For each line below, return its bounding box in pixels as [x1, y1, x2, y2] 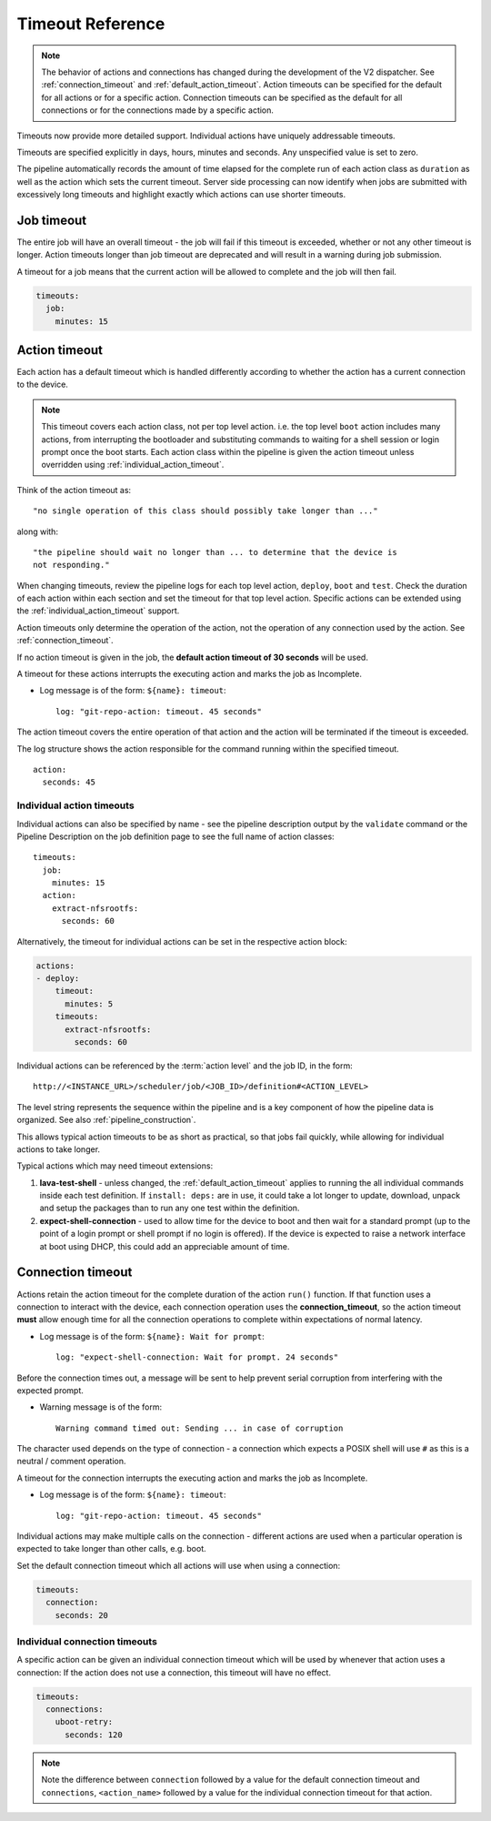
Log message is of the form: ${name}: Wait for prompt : [39, 1330, 266, 1341]
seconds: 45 [42, 777, 95, 787]
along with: [16, 526, 59, 537]
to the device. [16, 379, 68, 390]
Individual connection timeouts [16, 1634, 158, 1647]
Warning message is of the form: [39, 1401, 163, 1412]
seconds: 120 [65, 1729, 123, 1740]
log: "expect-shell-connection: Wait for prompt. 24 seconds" [55, 1352, 339, 1362]
